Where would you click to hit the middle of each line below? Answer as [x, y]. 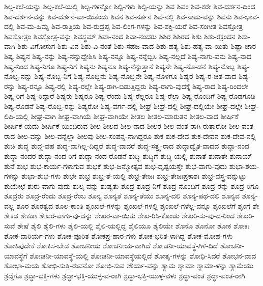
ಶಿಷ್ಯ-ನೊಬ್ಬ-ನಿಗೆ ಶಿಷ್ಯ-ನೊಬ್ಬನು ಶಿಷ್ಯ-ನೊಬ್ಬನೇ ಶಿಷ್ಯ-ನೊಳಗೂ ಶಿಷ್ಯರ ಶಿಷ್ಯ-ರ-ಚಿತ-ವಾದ [135, 76]
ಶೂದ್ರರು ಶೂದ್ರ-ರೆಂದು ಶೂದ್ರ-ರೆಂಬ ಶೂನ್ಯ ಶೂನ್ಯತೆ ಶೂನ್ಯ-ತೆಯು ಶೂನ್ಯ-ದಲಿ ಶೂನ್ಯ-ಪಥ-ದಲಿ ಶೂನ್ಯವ [122, 196]
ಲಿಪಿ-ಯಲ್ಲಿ [17, 116]
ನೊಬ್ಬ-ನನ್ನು [18, 76]
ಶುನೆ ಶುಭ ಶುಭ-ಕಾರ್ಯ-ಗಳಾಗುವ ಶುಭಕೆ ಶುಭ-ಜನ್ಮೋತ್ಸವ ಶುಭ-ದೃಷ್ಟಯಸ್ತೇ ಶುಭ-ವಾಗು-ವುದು [116, 166]
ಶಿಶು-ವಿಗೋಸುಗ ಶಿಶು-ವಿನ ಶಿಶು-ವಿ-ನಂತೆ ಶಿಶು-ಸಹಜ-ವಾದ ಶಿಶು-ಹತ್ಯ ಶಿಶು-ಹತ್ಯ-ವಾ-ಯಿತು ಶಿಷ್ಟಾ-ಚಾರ [137, 46]
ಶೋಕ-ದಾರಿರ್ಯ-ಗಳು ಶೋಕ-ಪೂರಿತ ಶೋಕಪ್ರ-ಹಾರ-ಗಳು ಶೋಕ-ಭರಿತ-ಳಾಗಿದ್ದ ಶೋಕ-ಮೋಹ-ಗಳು [119, 235]
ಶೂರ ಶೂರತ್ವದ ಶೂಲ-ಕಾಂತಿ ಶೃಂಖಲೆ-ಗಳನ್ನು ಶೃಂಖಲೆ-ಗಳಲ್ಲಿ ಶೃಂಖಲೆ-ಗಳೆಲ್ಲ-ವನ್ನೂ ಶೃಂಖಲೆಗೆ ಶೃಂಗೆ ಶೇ [138, 205]
